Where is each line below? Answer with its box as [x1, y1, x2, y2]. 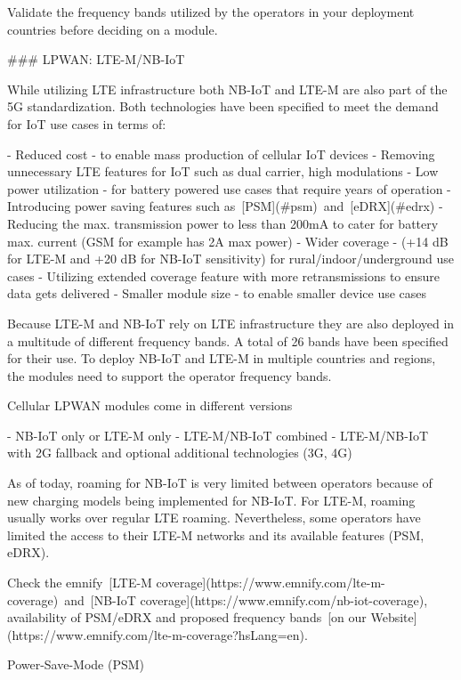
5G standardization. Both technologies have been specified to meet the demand [7, 97, 439, 116]
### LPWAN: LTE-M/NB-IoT [7, 50, 185, 69]
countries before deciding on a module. [7, 20, 218, 38]
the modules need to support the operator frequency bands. [7, 366, 332, 385]
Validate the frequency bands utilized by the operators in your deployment [7, 3, 415, 20]
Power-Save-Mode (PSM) [7, 655, 145, 674]
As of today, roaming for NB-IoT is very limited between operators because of [7, 474, 433, 492]
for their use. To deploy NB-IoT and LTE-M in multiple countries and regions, [7, 349, 436, 368]
